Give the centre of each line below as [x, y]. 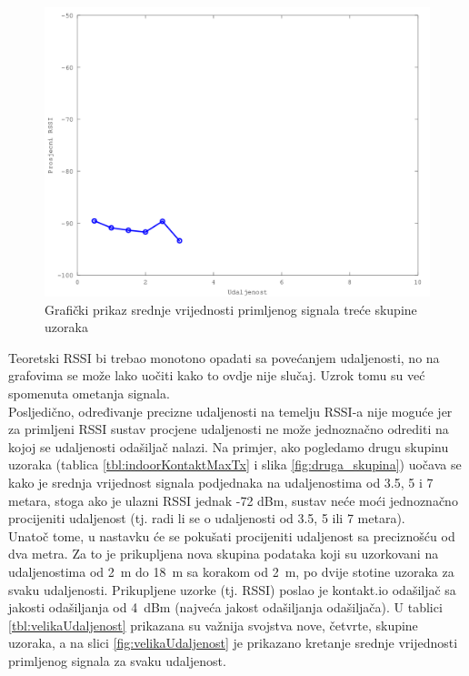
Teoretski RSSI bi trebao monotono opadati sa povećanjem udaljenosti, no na [224, 357]
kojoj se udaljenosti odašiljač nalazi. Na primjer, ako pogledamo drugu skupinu [229, 446]
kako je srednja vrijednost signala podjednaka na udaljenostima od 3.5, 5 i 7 [221, 482]
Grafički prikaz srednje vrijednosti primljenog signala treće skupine [231, 309]
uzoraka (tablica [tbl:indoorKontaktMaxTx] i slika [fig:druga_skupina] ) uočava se [235, 464]
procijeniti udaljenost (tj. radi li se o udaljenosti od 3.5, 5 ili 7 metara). [207, 518]
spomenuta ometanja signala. [89, 393]
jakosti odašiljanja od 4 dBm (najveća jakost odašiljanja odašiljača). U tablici [225, 607]
